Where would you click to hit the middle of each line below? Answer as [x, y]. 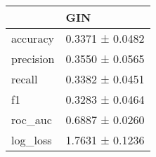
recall [25, 79]
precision [33, 59]
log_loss [32, 140]
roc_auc [32, 120]
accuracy [33, 38]
